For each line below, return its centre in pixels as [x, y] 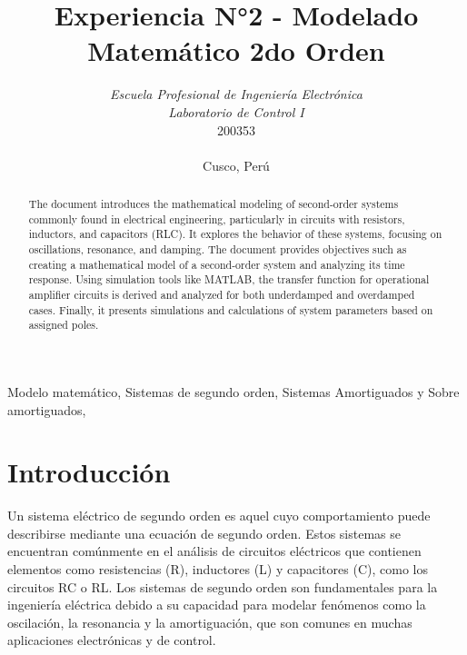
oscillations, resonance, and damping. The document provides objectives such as [218, 249]
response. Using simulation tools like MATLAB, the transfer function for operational [229, 279]
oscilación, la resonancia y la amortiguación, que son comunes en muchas [210, 622]
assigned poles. [64, 325]
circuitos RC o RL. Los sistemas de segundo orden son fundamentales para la [223, 586]
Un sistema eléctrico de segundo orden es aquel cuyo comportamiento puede [219, 516]
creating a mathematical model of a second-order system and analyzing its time [217, 264]
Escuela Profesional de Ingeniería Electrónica [236, 94]
